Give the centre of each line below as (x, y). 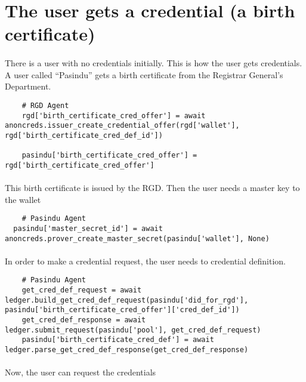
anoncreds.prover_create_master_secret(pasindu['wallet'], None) (137, 238)
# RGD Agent (45, 105)
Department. (28, 86)
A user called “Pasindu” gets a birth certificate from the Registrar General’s (144, 74)
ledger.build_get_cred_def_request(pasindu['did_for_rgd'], (127, 300)
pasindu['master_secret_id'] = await (88, 228)
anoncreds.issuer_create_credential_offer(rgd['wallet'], (122, 126)
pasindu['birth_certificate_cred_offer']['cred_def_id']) (122, 310)
